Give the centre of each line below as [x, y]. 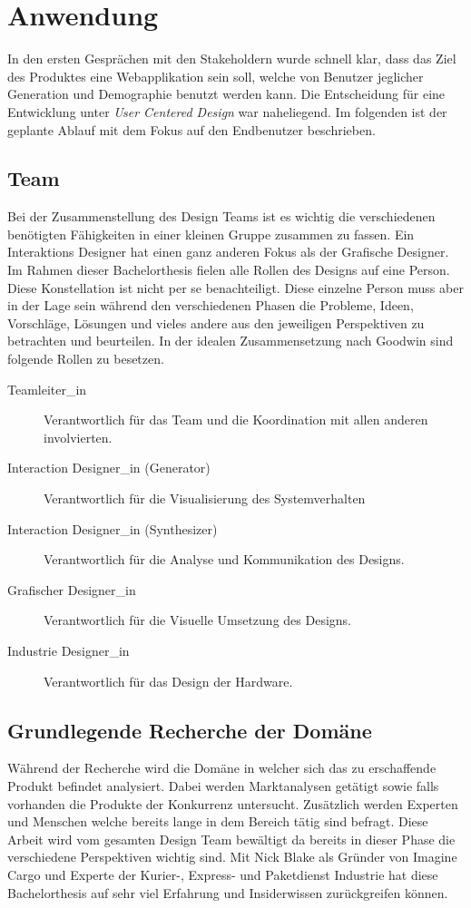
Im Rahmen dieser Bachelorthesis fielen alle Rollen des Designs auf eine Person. [229, 270]
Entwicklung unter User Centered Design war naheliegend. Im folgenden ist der [227, 111]
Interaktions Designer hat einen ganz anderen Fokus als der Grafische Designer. [228, 252]
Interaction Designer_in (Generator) [109, 468]
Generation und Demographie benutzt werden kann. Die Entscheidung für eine [226, 94]
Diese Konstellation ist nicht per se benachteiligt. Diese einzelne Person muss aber [235, 287]
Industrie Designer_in [69, 650]
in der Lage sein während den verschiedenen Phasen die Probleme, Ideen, [211, 305]
